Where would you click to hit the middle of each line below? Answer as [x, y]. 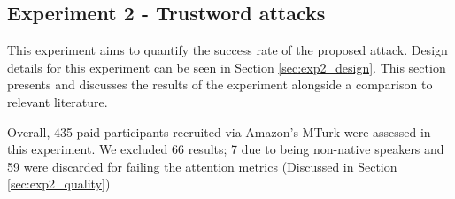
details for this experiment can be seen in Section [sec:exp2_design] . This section [227, 67]
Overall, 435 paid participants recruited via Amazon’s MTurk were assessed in [219, 131]
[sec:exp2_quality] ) [59, 184]
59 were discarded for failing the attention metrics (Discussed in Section [202, 166]
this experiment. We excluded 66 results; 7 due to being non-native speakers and [226, 149]
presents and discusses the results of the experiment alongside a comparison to [220, 84]
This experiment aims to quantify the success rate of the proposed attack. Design [227, 50]
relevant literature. [58, 101]
